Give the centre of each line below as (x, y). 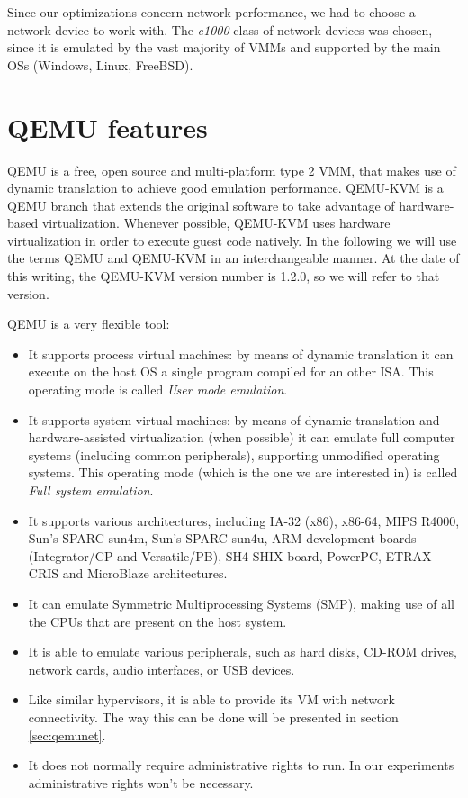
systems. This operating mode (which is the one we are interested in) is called (243, 472)
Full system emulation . (91, 490)
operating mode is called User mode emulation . (158, 390)
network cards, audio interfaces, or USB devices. (162, 669)
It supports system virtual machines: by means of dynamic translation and (234, 419)
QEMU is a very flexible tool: (89, 324)
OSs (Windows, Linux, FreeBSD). (100, 64)
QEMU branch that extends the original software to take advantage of (201, 205)
